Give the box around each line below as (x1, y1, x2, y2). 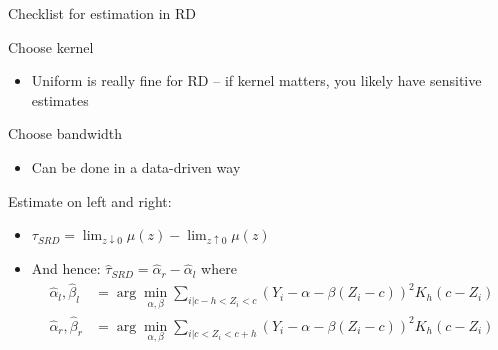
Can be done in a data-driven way (31, 156, 241, 177)
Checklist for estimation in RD (8, 3, 197, 23)
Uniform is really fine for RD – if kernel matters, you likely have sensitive (31, 70, 482, 91)
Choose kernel (8, 36, 94, 57)
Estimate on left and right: (8, 190, 172, 211)
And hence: (31, 258, 101, 279)
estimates (31, 89, 89, 110)
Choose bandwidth (8, 123, 123, 144)
